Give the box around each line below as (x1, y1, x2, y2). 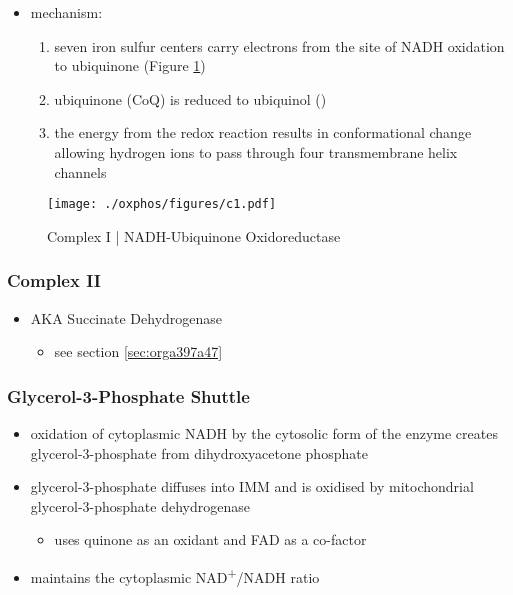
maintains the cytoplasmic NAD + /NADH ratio (30, 564, 320, 587)
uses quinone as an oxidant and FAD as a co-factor (54, 529, 367, 550)
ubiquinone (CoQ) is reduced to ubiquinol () (54, 88, 327, 109)
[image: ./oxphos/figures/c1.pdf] (47, 197, 277, 212)
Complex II (7, 268, 101, 293)
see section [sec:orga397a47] (54, 341, 223, 362)
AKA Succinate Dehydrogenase (30, 307, 223, 328)
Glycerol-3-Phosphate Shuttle (7, 383, 250, 408)
